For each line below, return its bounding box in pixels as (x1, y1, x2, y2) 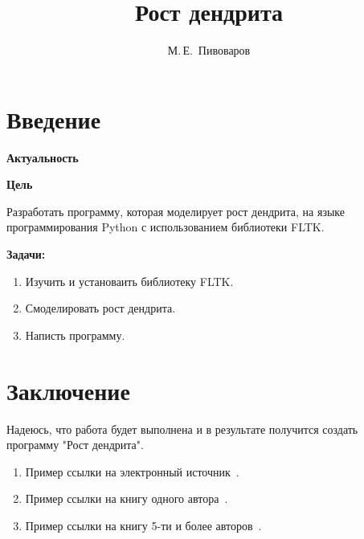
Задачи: (6, 246, 46, 263)
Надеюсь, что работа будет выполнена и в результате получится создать (6, 420, 358, 437)
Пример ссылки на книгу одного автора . (25, 490, 228, 507)
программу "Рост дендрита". (6, 436, 144, 453)
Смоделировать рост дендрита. (25, 300, 176, 316)
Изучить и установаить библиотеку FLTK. (25, 272, 234, 289)
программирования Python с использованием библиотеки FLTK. (6, 218, 325, 235)
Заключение (6, 374, 130, 406)
